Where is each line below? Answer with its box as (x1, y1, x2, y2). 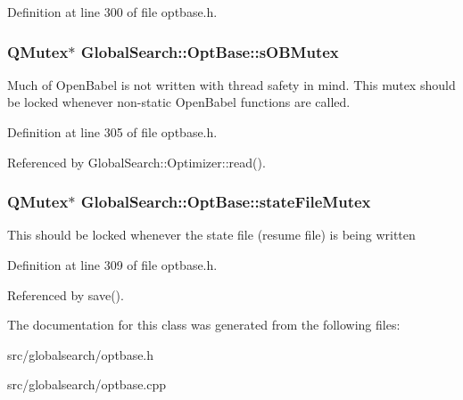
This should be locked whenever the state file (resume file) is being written (7, 225, 416, 244)
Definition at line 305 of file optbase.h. (7, 123, 218, 141)
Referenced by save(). (7, 285, 124, 304)
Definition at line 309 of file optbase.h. (7, 256, 218, 273)
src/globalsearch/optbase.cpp (7, 375, 167, 394)
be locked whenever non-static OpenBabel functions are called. (7, 93, 351, 111)
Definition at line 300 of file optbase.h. (7, 3, 218, 20)
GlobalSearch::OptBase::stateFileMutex (80, 191, 371, 213)
